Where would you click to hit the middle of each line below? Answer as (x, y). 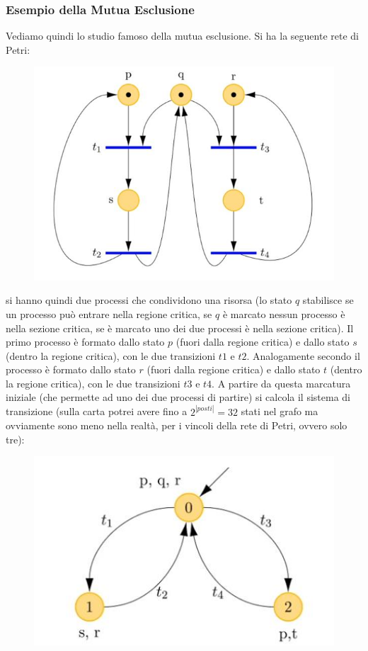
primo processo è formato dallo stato (85, 342)
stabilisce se (328, 300)
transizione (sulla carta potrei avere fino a (97, 411)
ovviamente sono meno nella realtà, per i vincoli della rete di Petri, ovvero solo (177, 425)
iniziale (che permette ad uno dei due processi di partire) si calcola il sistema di (178, 397)
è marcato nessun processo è (284, 313)
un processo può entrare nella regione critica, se (109, 313)
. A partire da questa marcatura (281, 383)
